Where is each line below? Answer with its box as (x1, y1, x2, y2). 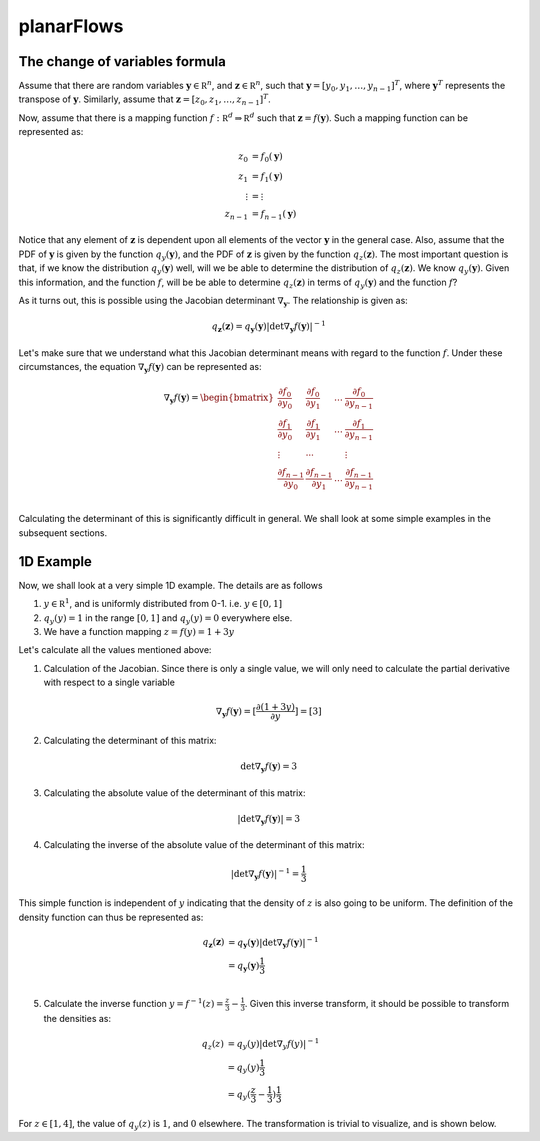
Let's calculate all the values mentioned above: (18, 644, 212, 656)
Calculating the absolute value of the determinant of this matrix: (43, 786, 306, 799)
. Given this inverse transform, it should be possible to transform (244, 998, 510, 1010)
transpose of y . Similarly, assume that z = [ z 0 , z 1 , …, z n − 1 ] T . (18, 92, 272, 108)
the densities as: (43, 1012, 112, 1024)
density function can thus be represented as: (18, 911, 204, 923)
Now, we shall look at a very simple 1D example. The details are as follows (18, 579, 324, 591)
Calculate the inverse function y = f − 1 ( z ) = (43, 996, 224, 1010)
